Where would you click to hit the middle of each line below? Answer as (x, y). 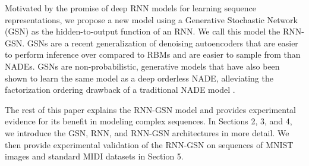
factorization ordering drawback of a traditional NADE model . (120, 90)
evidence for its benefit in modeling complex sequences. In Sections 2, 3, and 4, (149, 121)
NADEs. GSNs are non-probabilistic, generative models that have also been (142, 66)
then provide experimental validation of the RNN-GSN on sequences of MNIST (149, 144)
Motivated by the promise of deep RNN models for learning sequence (130, 8)
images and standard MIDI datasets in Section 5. (94, 156)
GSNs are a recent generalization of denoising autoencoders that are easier (163, 43)
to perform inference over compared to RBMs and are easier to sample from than (153, 54)
